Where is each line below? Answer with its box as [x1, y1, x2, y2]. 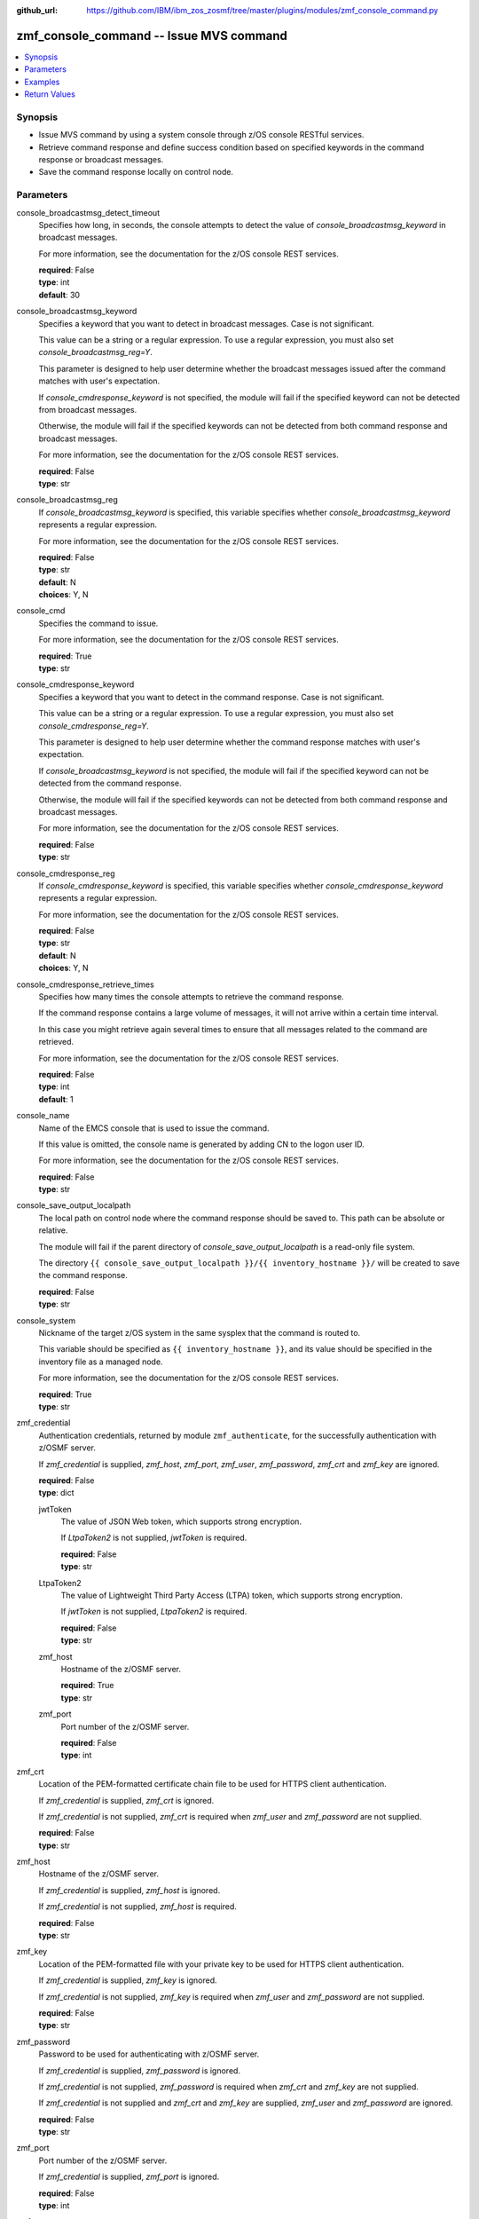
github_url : [16, 5, 58, 15]
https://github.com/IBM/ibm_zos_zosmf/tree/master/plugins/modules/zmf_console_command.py [86, 5, 439, 15]
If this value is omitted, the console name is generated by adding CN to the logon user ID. [38, 1139, 365, 1149]
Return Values [24, 89, 75, 99]
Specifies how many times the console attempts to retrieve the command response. [38, 991, 345, 1002]
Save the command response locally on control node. [38, 167, 234, 178]
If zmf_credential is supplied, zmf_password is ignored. [38, 2065, 241, 2076]
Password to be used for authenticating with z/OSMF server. [38, 2049, 260, 2059]
